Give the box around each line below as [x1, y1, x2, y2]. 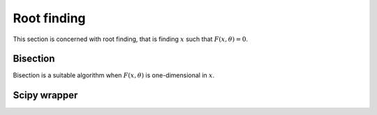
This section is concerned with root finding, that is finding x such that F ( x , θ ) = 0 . [13, 35, 248, 43]
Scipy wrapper [13, 89, 78, 101]
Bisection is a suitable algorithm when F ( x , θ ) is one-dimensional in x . [13, 71, 215, 79]
